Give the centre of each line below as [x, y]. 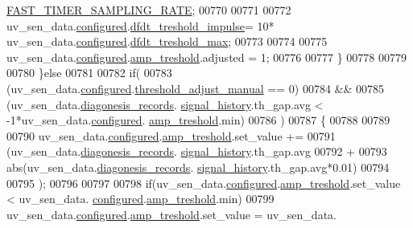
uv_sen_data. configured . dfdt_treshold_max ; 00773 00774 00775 [167, 41]
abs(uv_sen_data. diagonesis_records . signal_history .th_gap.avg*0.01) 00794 [198, 167]
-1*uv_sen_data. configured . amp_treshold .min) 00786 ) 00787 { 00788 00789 [198, 120]
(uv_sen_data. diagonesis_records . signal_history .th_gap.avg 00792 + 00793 [197, 151]
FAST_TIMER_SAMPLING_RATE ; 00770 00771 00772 [149, 10]
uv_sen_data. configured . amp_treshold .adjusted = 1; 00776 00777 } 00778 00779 [206, 57]
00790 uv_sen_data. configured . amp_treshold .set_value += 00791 [171, 135]
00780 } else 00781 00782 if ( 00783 [89, 73]
